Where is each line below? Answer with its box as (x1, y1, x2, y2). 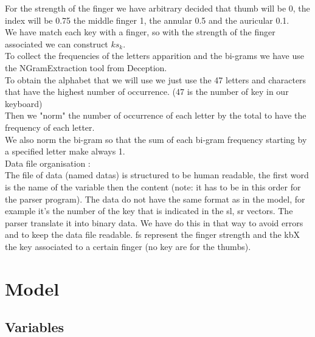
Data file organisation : (5, 156, 91, 169)
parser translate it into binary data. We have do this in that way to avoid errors (5, 216, 303, 229)
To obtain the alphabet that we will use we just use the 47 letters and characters (5, 73, 306, 86)
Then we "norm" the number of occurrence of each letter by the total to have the (5, 109, 306, 122)
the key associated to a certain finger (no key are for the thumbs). (5, 240, 251, 252)
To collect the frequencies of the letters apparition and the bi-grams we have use (5, 49, 304, 62)
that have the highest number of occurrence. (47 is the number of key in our (5, 85, 289, 98)
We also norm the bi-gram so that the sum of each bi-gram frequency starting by (5, 133, 307, 145)
